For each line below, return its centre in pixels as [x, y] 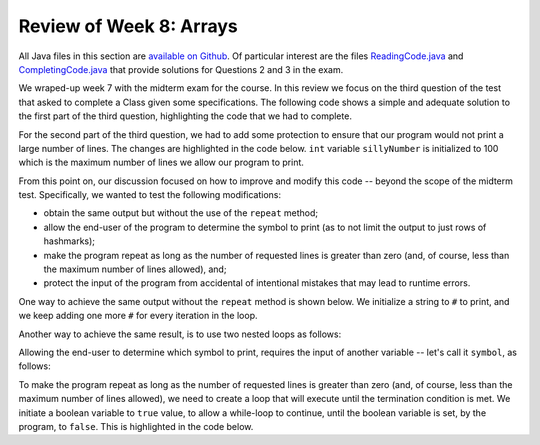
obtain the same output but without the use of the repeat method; [181, 213]
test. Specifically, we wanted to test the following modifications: [150, 195]
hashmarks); [69, 241]
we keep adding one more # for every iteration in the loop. [138, 316]
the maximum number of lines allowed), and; [135, 269]
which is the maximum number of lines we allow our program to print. [161, 162]
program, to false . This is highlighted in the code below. [136, 426]
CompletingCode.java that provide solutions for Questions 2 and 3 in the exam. [181, 69]
